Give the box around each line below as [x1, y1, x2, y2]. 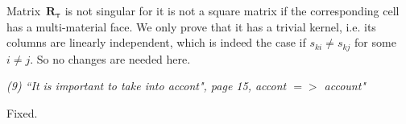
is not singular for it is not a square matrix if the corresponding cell [64, 2, 400, 19]
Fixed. [6, 104, 38, 121]
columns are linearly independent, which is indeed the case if [6, 34, 306, 51]
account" [324, 77, 366, 94]
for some [354, 34, 396, 51]
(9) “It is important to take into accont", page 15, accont [6, 77, 287, 94]
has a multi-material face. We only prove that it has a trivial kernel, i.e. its [6, 18, 376, 35]
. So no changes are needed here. [30, 50, 191, 67]
